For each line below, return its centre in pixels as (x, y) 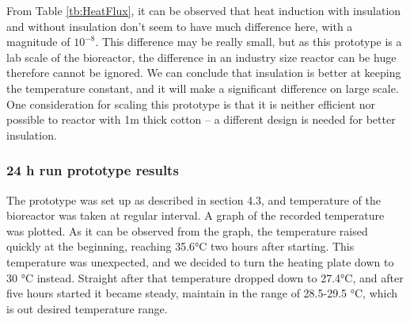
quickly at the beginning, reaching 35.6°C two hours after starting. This (180, 246)
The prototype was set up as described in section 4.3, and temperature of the (194, 199)
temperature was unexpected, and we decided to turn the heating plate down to (200, 261)
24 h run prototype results (93, 170)
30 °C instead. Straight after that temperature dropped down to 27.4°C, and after (205, 277)
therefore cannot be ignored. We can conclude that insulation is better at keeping (204, 73)
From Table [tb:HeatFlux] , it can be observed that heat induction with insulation (204, 10)
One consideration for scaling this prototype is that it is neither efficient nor (191, 103)
